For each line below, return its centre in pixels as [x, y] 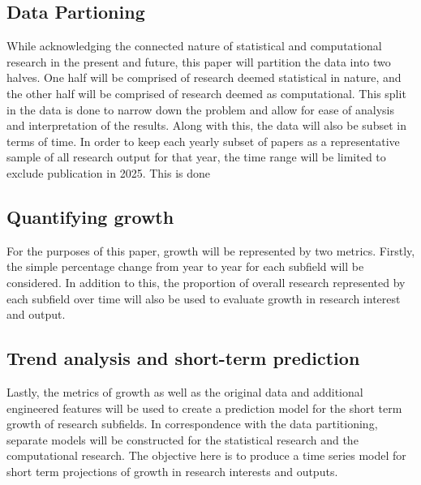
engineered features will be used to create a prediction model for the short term [204, 408]
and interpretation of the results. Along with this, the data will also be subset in [206, 125]
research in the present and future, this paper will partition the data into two [199, 61]
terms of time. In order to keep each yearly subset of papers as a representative [203, 141]
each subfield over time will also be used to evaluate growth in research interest [204, 298]
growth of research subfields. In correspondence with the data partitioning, [192, 424]
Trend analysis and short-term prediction [183, 358]
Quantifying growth [90, 216]
